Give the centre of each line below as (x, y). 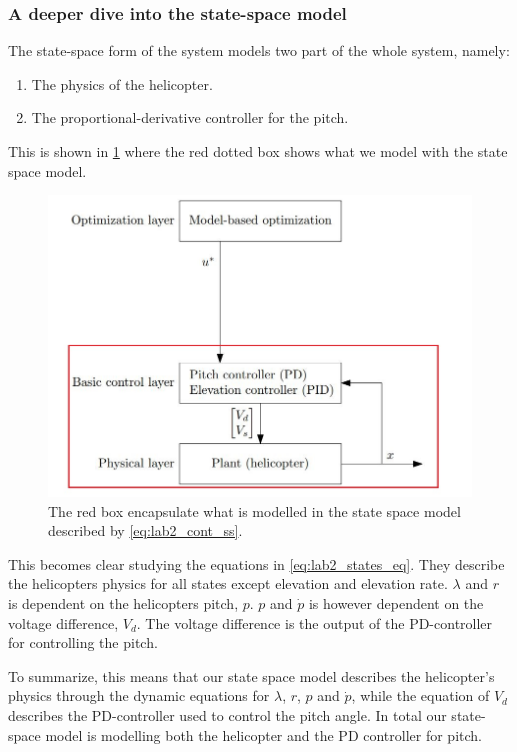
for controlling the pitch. (83, 642)
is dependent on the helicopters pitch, (123, 602)
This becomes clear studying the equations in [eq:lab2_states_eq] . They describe (256, 563)
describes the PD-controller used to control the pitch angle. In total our (227, 714)
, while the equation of (420, 695)
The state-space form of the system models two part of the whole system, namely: (259, 50)
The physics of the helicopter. (122, 83)
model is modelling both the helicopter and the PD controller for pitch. (263, 734)
